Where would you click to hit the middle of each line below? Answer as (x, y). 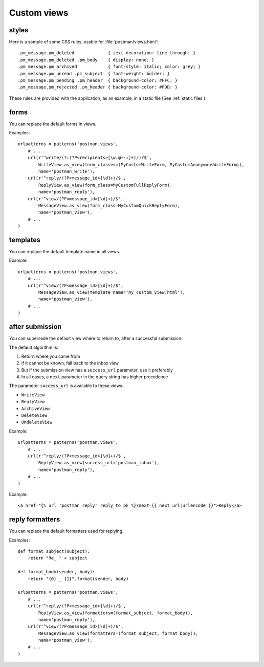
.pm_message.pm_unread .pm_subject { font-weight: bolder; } (94, 74)
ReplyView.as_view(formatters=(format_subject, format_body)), (116, 613)
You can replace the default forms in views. (53, 124)
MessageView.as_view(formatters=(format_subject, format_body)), (118, 633)
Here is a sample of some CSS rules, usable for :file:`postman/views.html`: (84, 42)
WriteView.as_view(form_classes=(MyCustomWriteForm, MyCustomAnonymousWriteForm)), (141, 164)
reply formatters (34, 520)
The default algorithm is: (34, 347)
